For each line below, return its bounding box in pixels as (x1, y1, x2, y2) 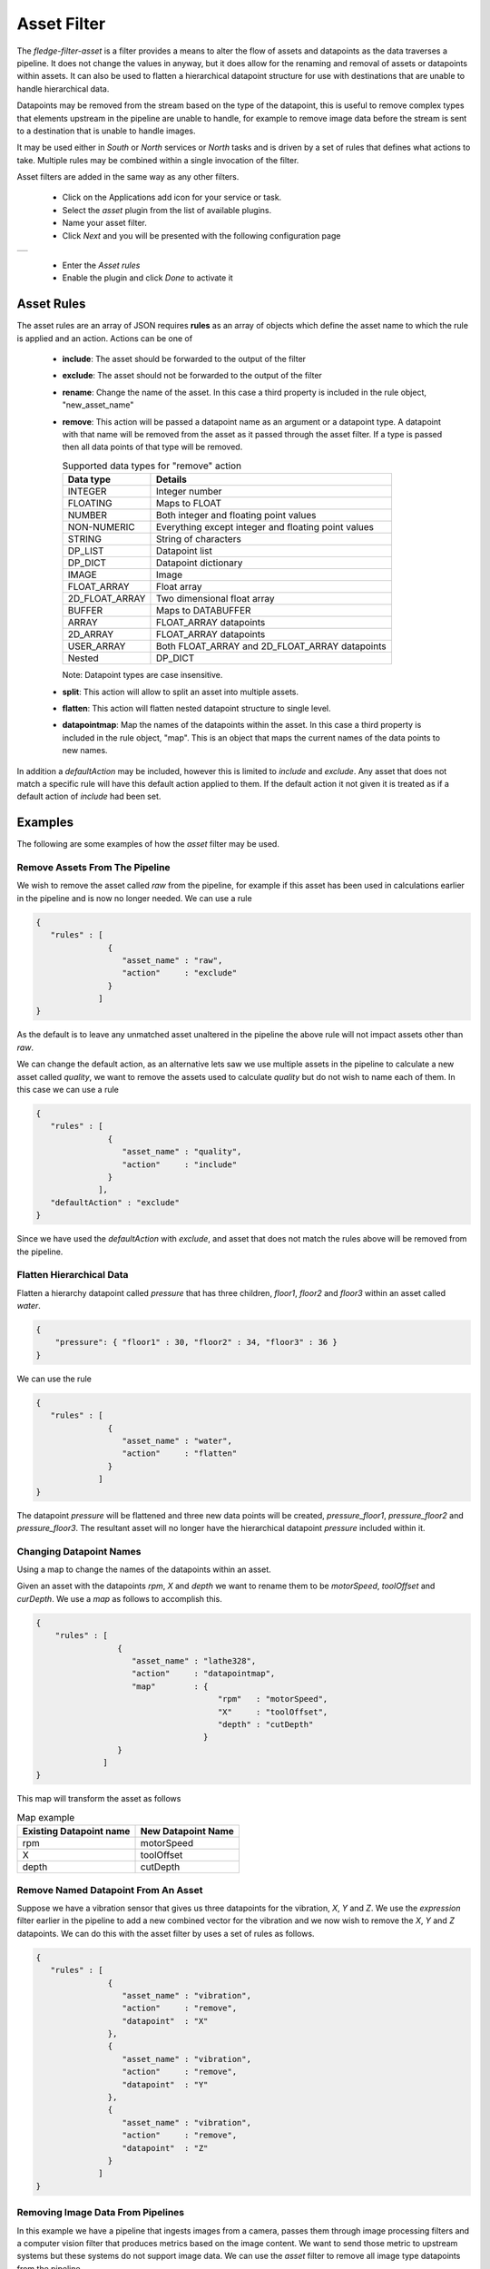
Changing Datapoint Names (16, 1545, 142, 1557)
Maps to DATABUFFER (155, 604, 251, 617)
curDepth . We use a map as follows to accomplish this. (16, 1593, 222, 1604)
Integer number (155, 486, 222, 498)
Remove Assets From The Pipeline (16, 861, 171, 873)
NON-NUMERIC (67, 521, 135, 534)
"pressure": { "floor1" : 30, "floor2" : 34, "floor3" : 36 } (54, 1337, 338, 1348)
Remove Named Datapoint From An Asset (16, 1883, 203, 1896)
